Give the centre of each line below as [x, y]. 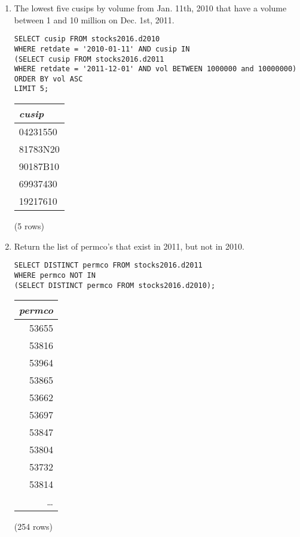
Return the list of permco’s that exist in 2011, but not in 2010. [129, 246]
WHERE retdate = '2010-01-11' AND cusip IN [102, 49]
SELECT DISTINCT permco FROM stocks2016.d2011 [108, 266]
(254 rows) [33, 527]
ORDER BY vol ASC [48, 79]
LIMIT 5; [31, 89]
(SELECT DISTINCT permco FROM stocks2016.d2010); [115, 285]
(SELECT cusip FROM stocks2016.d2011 [89, 59]
